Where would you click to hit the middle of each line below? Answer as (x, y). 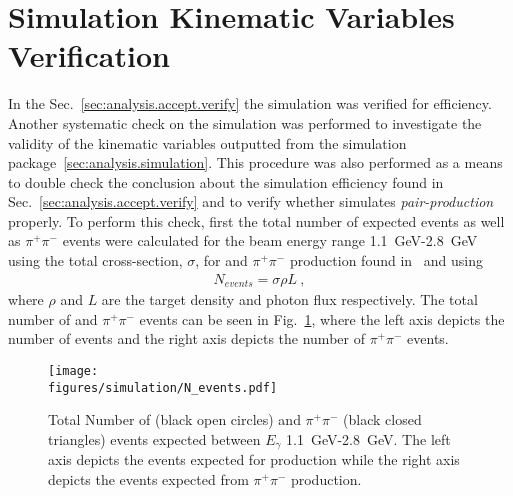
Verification (89, 55)
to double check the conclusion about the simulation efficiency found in (226, 181)
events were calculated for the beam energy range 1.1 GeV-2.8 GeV (270, 240)
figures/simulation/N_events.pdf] (163, 387)
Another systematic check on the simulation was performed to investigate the (245, 122)
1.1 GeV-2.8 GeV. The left (368, 438)
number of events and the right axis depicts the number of (186, 338)
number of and (53, 318)
